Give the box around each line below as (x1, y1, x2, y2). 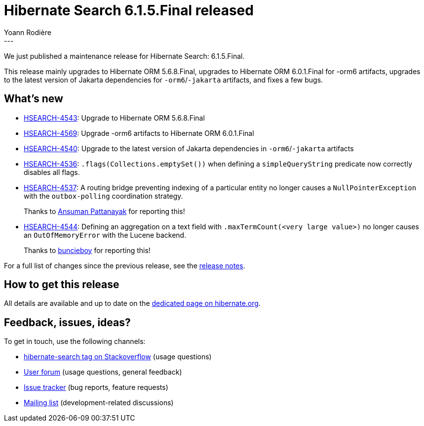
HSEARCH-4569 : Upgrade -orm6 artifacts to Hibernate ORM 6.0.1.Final (24, 128, 254, 137)
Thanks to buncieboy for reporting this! (24, 246, 151, 255)
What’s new (4, 92, 63, 105)
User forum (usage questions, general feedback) (24, 368, 182, 377)
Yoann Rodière (4, 28, 51, 37)
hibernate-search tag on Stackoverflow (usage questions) (24, 352, 212, 361)
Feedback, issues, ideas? (4, 316, 131, 329)
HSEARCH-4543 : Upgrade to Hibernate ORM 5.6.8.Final (24, 113, 205, 122)
